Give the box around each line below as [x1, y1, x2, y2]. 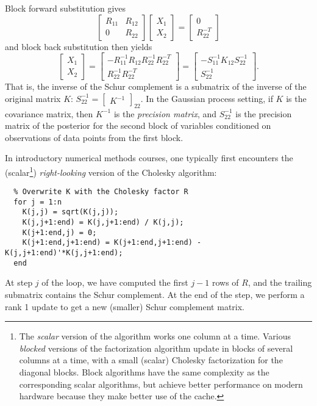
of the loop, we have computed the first [41, 276, 188, 289]
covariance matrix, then [5, 107, 93, 120]
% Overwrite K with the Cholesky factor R [13, 187, 188, 197]
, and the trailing [248, 276, 312, 289]
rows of [212, 276, 239, 289]
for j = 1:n [13, 197, 62, 206]
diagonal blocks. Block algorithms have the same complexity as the [19, 365, 269, 378]
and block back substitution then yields [5, 40, 152, 53]
